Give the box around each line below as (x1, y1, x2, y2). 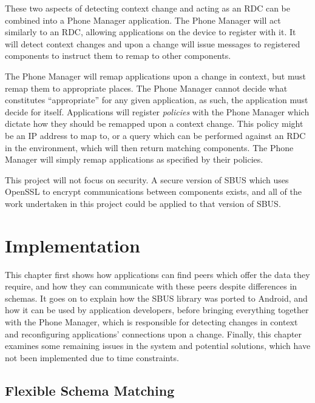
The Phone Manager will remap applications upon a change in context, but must (5, 69, 306, 82)
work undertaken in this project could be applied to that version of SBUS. (5, 197, 281, 209)
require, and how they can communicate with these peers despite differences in (5, 280, 297, 293)
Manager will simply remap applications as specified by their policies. (5, 153, 263, 166)
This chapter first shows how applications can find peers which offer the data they (5, 268, 310, 280)
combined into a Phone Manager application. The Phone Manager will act (5, 13, 281, 26)
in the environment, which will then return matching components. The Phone (5, 141, 294, 154)
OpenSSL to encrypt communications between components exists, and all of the (5, 185, 302, 198)
